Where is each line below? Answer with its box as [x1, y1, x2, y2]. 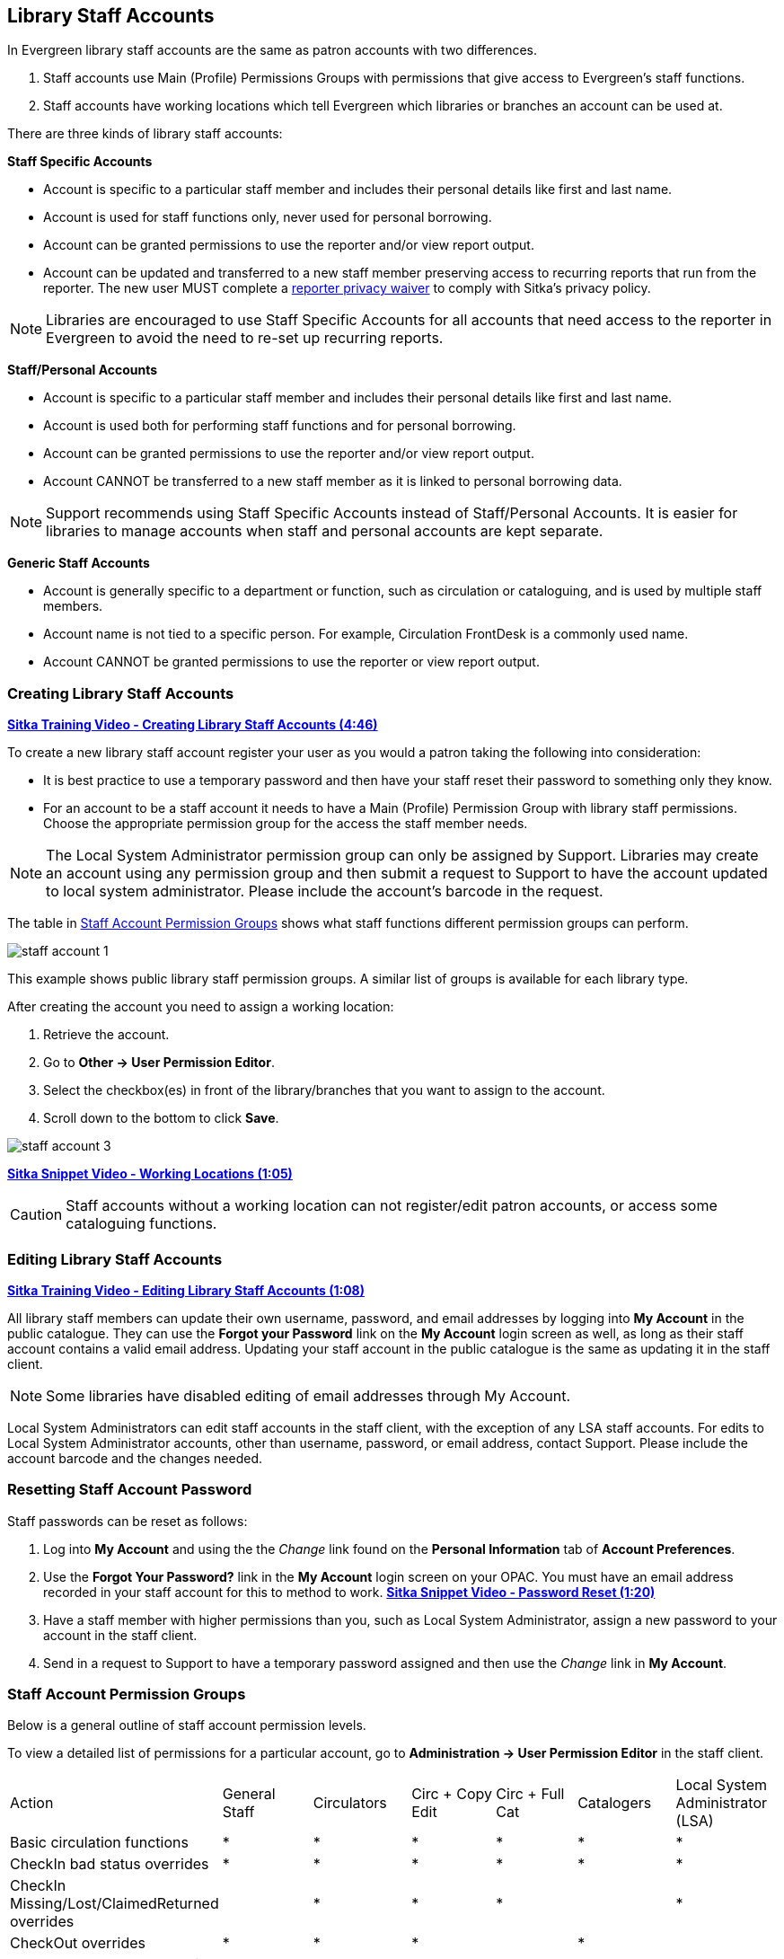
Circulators [313, 1794, 387, 1813]
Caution [10, 1205, 63, 1224]
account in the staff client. [43, 1627, 198, 1643]
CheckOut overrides [10, 1934, 146, 1953]
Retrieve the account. [43, 1027, 170, 1043]
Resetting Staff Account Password [7, 1480, 252, 1499]
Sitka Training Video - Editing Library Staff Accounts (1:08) [7, 1282, 365, 1298]
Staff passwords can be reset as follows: [7, 1513, 248, 1529]
